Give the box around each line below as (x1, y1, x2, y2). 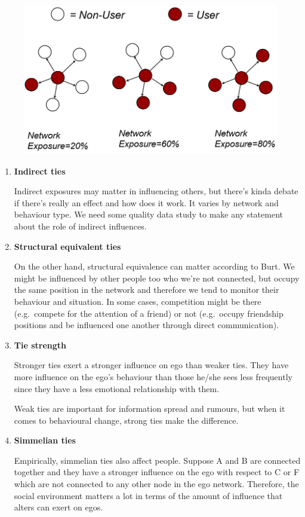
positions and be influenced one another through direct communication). (14, 319, 279, 331)
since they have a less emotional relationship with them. (14, 382, 220, 394)
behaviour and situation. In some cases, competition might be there (14, 295, 261, 307)
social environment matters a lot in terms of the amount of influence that (14, 489, 283, 501)
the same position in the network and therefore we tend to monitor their (14, 283, 279, 296)
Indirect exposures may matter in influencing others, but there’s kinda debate (14, 185, 298, 197)
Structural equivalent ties (14, 240, 121, 252)
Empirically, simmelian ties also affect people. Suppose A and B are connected (14, 454, 301, 466)
